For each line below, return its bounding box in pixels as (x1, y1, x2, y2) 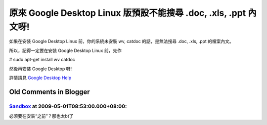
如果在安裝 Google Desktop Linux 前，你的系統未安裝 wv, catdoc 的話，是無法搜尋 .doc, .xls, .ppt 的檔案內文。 (9, 39, 234, 44)
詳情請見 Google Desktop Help (9, 75, 72, 81)
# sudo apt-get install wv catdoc (9, 57, 75, 63)
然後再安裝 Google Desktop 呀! (9, 66, 72, 72)
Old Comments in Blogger (9, 87, 90, 96)
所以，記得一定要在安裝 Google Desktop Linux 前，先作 (9, 47, 122, 53)
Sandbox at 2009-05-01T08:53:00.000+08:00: (9, 103, 127, 110)
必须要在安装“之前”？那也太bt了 (9, 113, 74, 119)
